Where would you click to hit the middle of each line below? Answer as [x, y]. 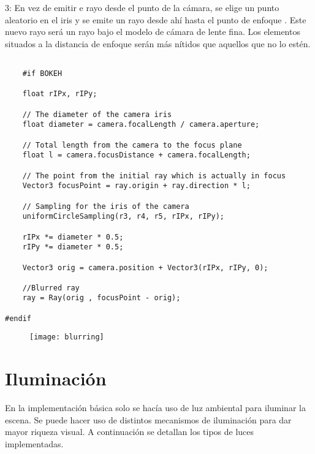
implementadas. [34, 444]
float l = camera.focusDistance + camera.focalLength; [136, 155]
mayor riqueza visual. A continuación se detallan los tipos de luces [130, 432]
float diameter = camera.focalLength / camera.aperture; [141, 125]
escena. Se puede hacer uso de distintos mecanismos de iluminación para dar [148, 419]
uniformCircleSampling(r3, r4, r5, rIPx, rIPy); [123, 217]
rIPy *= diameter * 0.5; [73, 247]
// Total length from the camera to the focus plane [132, 145]
